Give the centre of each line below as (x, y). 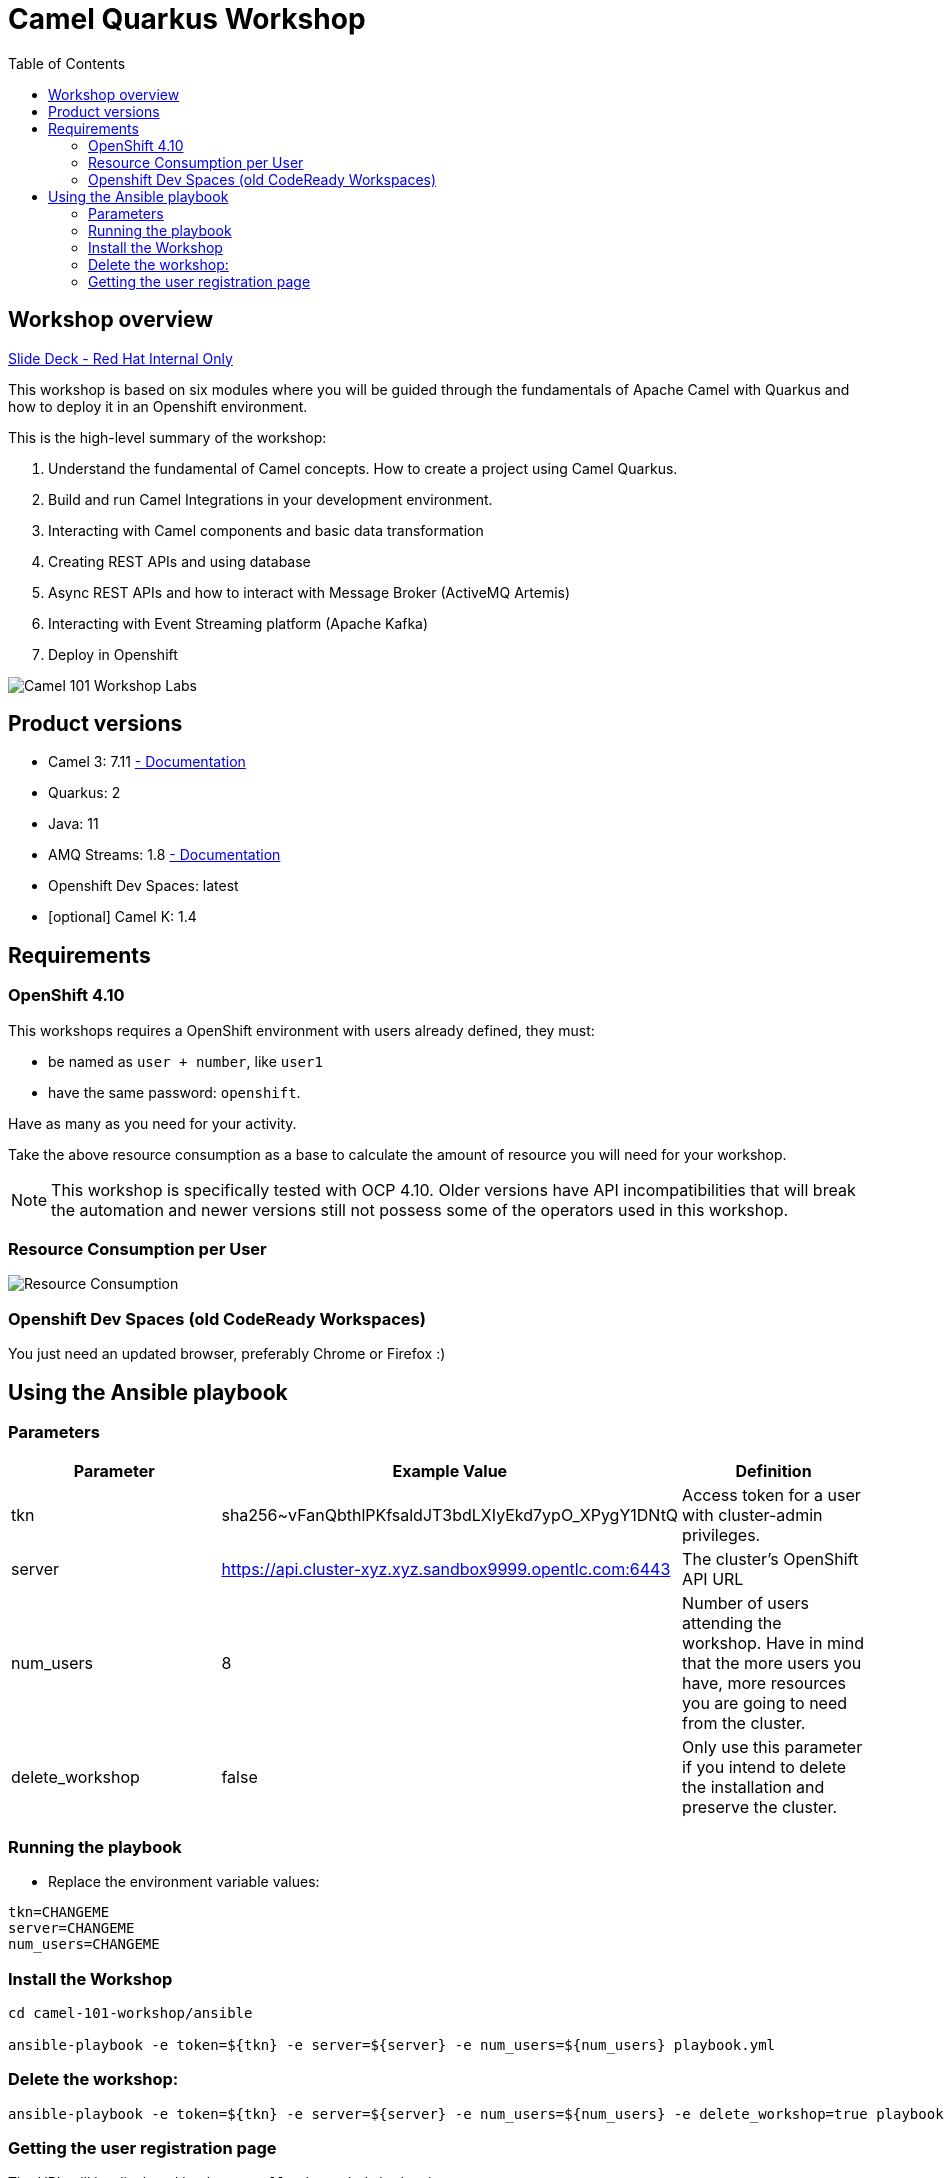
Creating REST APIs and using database (179, 561)
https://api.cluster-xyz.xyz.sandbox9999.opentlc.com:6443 (446, 1569)
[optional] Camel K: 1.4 (122, 917)
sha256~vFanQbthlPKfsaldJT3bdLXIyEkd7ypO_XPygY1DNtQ (450, 1515)
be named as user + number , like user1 (185, 1061)
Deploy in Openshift (113, 654)
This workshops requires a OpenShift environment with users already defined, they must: (301, 1030)
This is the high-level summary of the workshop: (167, 437)
